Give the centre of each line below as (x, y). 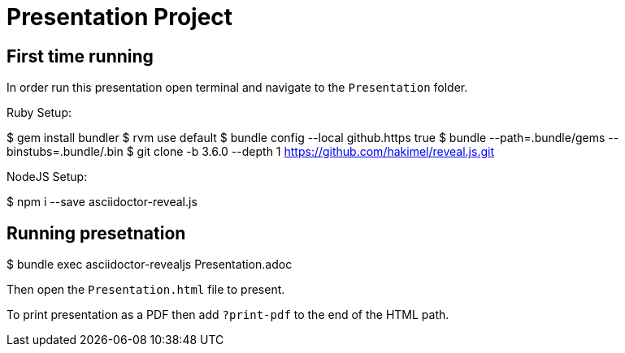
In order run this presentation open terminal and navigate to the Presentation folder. (237, 88)
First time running (80, 56)
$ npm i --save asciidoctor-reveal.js (102, 202)
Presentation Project (120, 17)
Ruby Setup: (39, 113)
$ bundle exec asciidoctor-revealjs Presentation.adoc (150, 265)
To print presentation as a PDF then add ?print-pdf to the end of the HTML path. (228, 315)
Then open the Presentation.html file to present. (146, 290)
